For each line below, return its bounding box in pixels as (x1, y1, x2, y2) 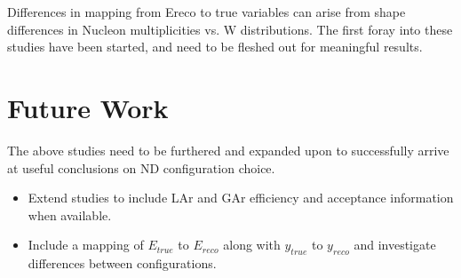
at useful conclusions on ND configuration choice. (7, 158, 275, 177)
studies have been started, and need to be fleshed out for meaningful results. (7, 37, 423, 56)
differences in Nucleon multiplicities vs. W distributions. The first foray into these (7, 20, 453, 38)
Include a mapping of (28, 235, 144, 254)
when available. (28, 205, 112, 224)
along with (223, 235, 281, 254)
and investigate (354, 235, 436, 254)
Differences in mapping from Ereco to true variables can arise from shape (7, 3, 406, 20)
